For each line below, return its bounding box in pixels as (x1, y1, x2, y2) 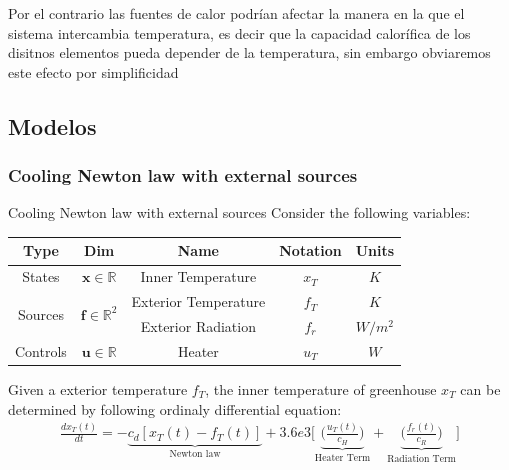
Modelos (8, 110, 97, 141)
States (22, 266, 60, 287)
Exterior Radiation (140, 316, 256, 336)
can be (460, 378, 501, 399)
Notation (279, 240, 342, 261)
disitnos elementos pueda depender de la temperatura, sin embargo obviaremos (8, 42, 491, 63)
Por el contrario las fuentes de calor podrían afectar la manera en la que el (8, 3, 465, 23)
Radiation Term (387, 453, 457, 464)
